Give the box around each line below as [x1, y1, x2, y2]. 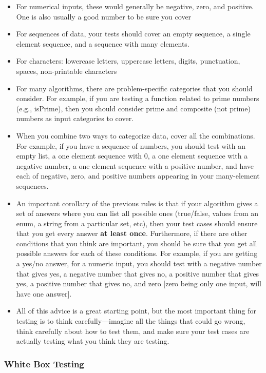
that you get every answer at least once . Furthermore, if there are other [16, 228, 248, 239]
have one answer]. [16, 288, 72, 299]
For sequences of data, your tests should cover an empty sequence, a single [16, 28, 251, 39]
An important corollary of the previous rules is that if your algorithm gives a [16, 198, 258, 208]
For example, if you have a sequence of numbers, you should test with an [16, 140, 246, 151]
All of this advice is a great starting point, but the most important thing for [16, 305, 256, 316]
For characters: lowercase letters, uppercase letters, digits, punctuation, [16, 55, 240, 66]
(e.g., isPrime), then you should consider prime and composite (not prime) [16, 103, 251, 113]
